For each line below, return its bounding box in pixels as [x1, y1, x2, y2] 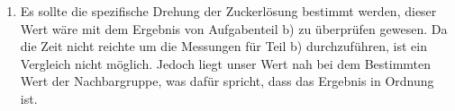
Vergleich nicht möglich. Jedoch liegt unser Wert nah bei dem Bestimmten [20, 54, 432, 73]
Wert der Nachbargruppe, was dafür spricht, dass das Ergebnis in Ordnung [20, 72, 434, 90]
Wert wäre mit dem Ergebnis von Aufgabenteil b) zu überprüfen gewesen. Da [20, 19, 448, 38]
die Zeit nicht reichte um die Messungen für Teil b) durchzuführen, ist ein [20, 37, 427, 55]
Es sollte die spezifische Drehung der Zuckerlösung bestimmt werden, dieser [20, 2, 437, 20]
